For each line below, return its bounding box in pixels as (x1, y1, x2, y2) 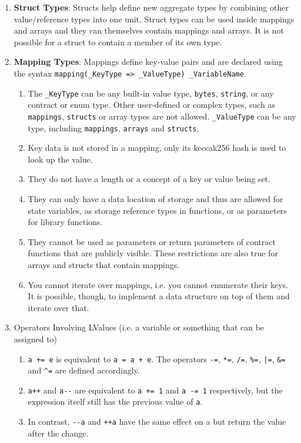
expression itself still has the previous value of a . (28, 395, 203, 408)
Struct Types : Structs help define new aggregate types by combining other (14, 1, 289, 13)
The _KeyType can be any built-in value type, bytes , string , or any (28, 87, 274, 99)
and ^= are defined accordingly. (28, 364, 140, 376)
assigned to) (14, 332, 58, 345)
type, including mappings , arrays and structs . (28, 121, 199, 134)
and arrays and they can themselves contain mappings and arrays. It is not (14, 24, 284, 37)
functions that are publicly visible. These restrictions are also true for (28, 247, 278, 259)
